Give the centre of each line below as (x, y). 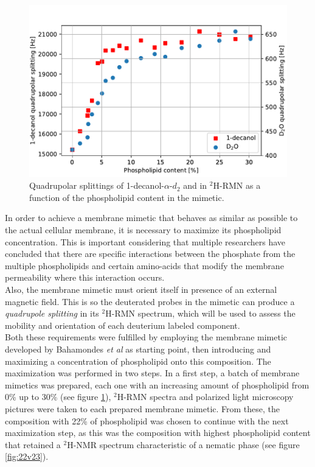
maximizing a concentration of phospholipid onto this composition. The (138, 361)
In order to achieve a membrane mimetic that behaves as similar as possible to (151, 218)
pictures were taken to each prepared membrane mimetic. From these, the (143, 408)
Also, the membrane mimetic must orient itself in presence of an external (141, 289)
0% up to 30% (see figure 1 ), (58, 397)
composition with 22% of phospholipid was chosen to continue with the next (147, 420)
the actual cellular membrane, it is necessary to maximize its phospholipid (143, 230)
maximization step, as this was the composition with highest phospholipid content (158, 433)
